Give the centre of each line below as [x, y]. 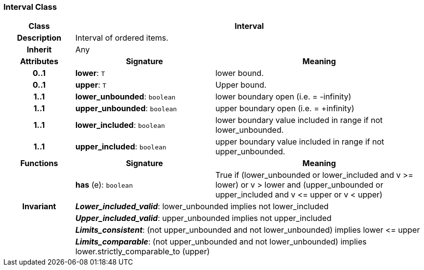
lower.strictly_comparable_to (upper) [142, 252]
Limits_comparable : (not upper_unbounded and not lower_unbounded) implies [221, 242]
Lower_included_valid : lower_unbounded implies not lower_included [202, 207]
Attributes [39, 61]
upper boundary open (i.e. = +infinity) [285, 109]
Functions [39, 163]
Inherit [39, 50]
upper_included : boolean [121, 147]
